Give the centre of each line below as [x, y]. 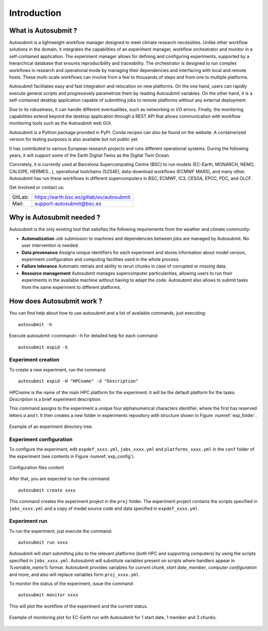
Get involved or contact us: [37, 187]
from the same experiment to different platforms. [71, 287]
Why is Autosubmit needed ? [55, 218]
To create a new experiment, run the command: [58, 369]
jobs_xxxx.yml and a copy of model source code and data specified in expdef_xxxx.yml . [104, 508]
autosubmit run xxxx [43, 543]
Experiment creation [34, 360]
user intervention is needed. [50, 245]
